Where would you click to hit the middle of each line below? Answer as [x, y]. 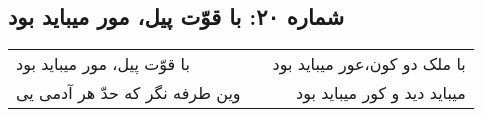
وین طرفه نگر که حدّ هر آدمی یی [128, 93]
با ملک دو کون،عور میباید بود [369, 64]
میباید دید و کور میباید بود [381, 93]
